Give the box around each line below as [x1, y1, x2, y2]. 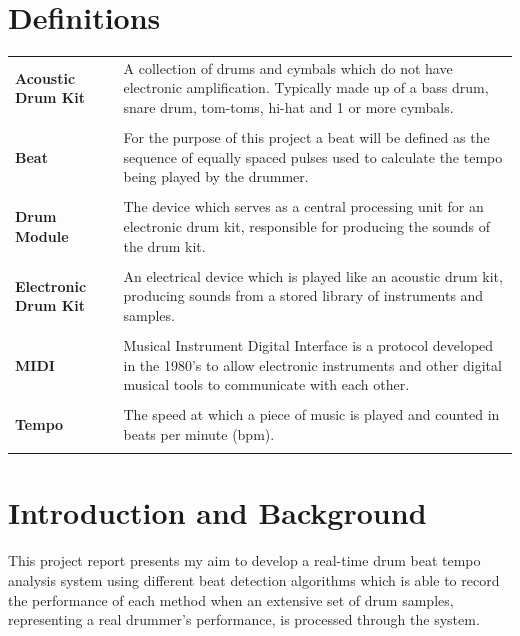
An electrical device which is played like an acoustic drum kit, [123, 265, 503, 286]
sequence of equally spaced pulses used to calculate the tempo [123, 146, 503, 167]
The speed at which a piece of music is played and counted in [123, 404, 500, 425]
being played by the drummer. [123, 166, 309, 187]
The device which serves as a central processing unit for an [123, 196, 484, 217]
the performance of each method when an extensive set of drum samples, [8, 589, 454, 610]
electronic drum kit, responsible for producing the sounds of [123, 216, 491, 237]
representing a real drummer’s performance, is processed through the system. [8, 609, 480, 630]
